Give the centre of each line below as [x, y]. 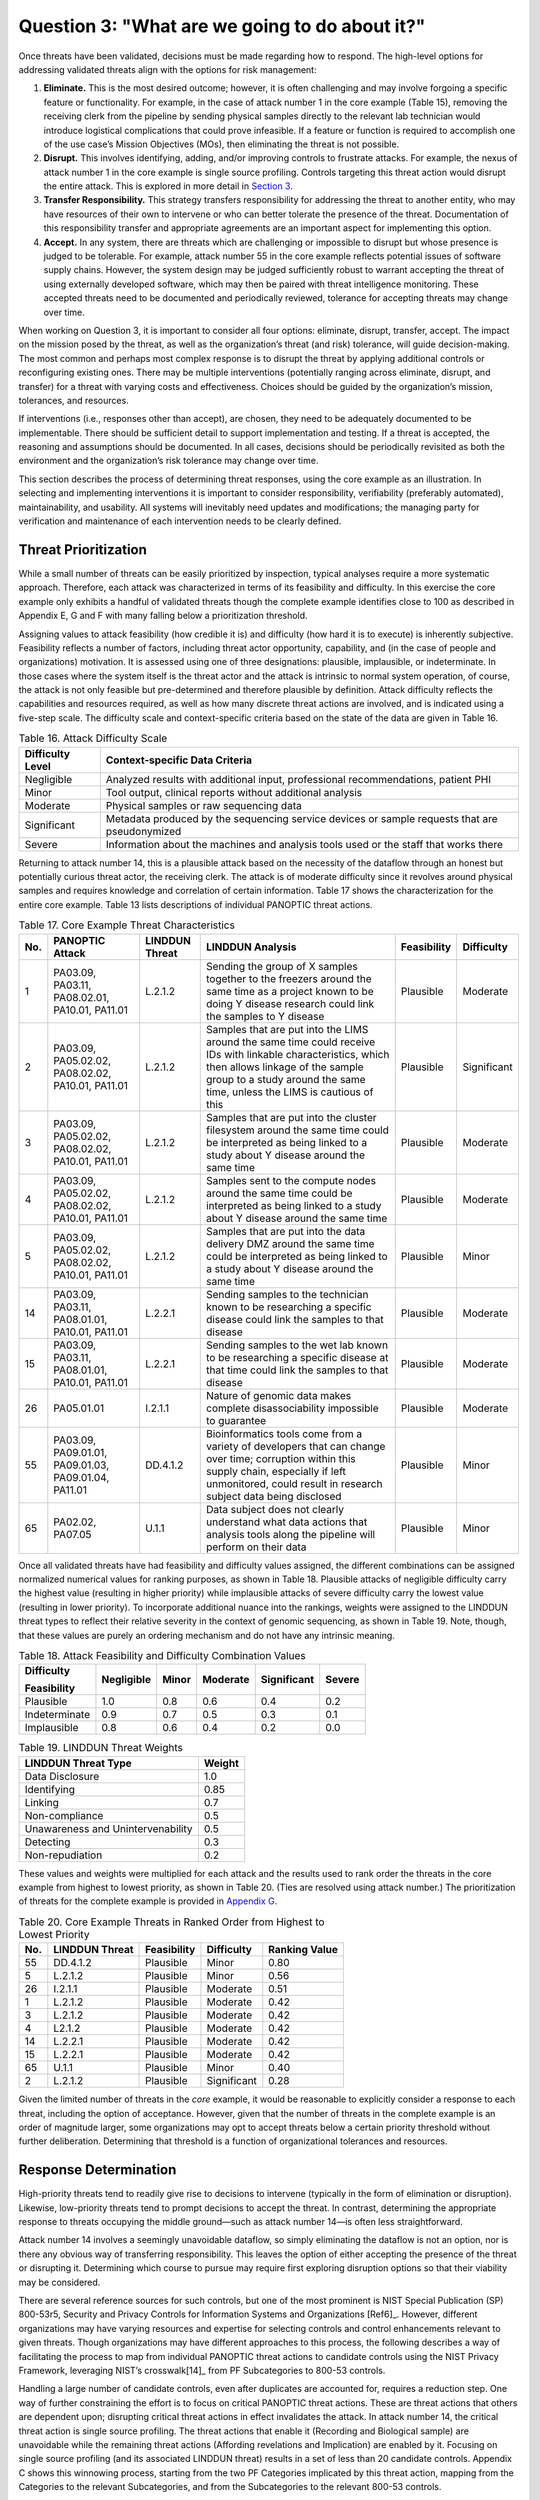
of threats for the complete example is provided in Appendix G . [148, 1901]
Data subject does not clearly [275, 1509]
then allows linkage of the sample [284, 1067]
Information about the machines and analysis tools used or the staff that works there [304, 844]
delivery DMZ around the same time [290, 1243]
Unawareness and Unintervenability [108, 1828]
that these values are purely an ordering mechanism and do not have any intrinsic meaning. [206, 1635]
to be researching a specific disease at [297, 1357]
